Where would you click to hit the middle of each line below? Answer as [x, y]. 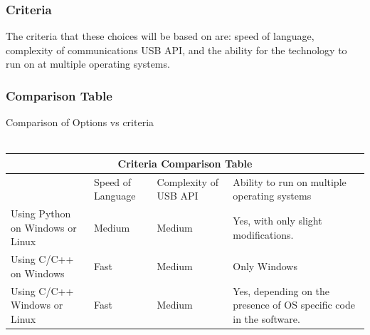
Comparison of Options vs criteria [80, 122]
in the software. [266, 318]
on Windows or [44, 227]
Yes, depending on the [281, 290]
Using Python [41, 213]
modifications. [263, 234]
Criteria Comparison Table [185, 163]
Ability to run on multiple [290, 181]
